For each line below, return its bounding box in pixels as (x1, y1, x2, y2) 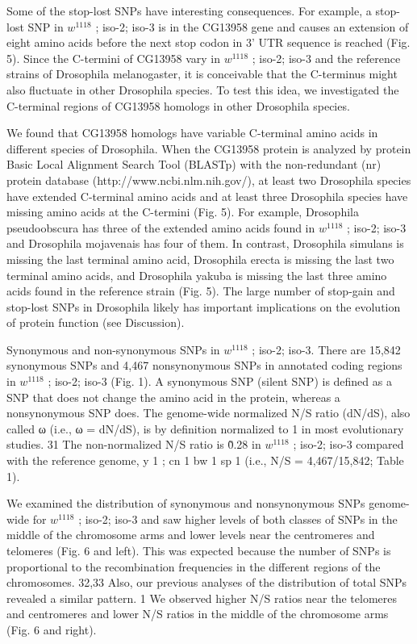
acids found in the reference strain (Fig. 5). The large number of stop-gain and (6, 282, 395, 299)
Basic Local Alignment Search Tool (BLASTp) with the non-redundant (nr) (6, 156, 382, 173)
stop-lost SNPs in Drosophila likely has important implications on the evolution (6, 298, 401, 315)
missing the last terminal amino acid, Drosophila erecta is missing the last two (6, 250, 394, 267)
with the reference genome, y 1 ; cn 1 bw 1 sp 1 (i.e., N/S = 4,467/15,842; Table (6, 452, 404, 469)
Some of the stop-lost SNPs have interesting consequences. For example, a (6, 2, 372, 19)
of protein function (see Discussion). (6, 314, 185, 331)
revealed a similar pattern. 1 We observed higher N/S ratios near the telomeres (6, 589, 397, 606)
